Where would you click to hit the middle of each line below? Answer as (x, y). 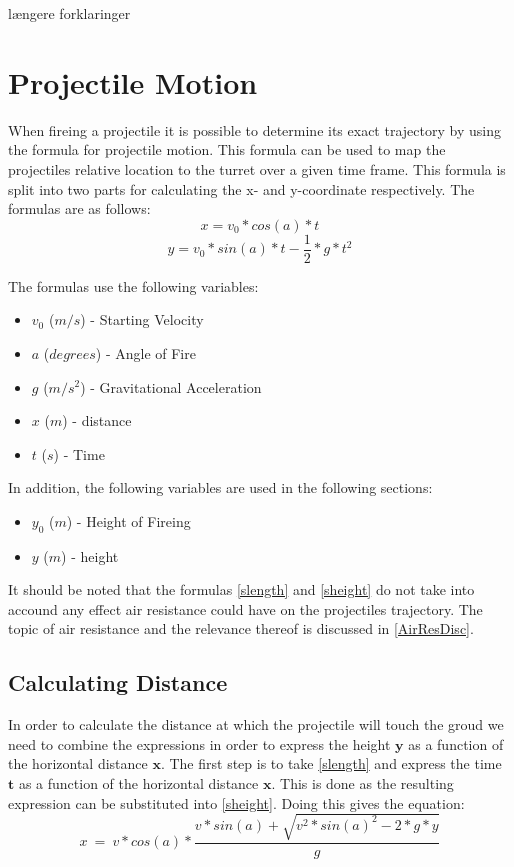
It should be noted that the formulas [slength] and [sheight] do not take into (241, 589)
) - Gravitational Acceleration (171, 386)
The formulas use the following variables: (133, 285)
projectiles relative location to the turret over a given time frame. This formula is (257, 168)
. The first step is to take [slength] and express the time (331, 763)
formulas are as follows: (79, 208)
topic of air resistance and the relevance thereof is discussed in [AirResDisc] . (241, 628)
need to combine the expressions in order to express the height (199, 743)
